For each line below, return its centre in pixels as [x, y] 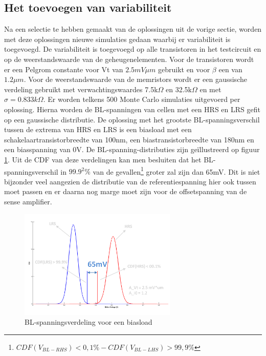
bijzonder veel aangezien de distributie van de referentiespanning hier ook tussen [130, 181]
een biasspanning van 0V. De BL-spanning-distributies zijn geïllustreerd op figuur [132, 149]
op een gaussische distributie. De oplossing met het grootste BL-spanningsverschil [132, 119]
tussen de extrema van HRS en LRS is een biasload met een [98, 129]
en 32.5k [179, 89]
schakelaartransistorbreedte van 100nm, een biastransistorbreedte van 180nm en [129, 139]
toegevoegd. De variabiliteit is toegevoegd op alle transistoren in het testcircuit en [133, 49]
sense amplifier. [28, 201]
